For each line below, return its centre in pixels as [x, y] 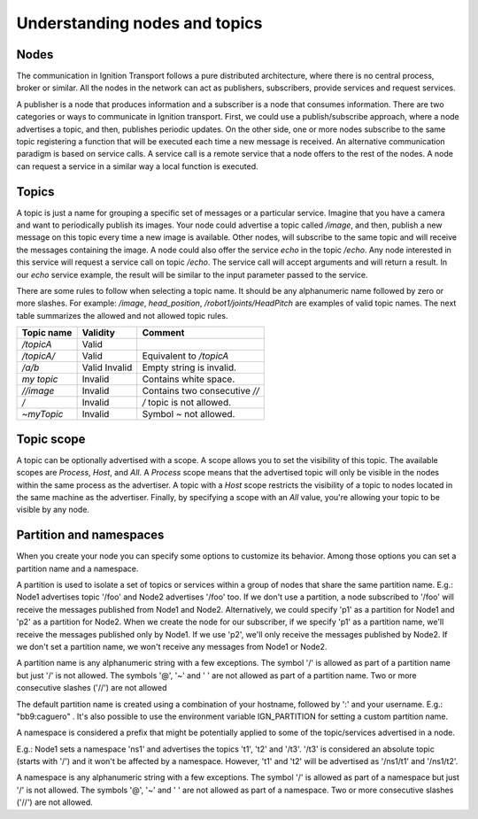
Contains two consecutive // [201, 391]
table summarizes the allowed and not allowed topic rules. [122, 315]
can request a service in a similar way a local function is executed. [137, 166]
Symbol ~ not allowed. [189, 414]
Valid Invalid [107, 367]
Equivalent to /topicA [185, 356]
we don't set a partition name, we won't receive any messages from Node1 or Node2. [172, 646]
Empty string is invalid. [189, 367]
